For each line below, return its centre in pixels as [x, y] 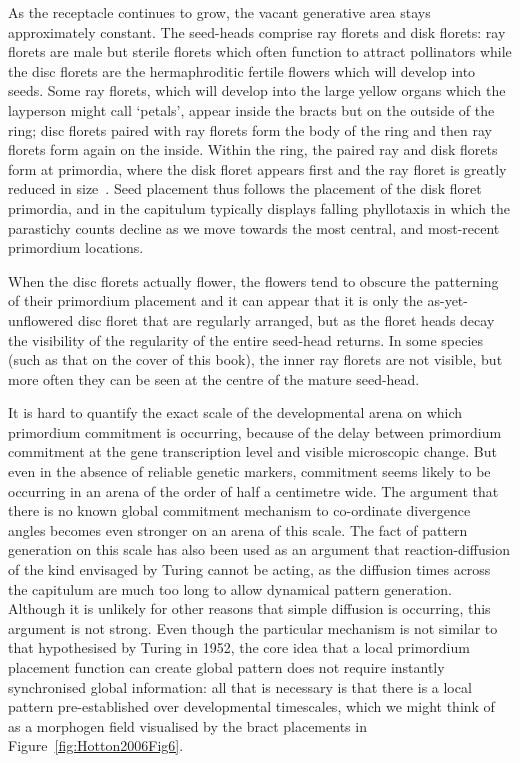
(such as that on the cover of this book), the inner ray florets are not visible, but [255, 359]
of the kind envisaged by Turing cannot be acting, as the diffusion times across [249, 569]
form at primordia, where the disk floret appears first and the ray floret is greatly [257, 168]
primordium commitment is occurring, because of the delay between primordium [255, 431]
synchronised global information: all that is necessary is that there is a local [240, 686]
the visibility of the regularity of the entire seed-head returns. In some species [246, 339]
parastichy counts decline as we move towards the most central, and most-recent [254, 227]
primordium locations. [76, 247]
